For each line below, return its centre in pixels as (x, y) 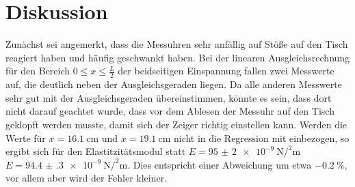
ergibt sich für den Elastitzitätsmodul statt (96, 151)
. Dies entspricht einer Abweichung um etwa (220, 164)
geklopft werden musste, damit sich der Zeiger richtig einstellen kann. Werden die (176, 124)
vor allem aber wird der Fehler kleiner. (87, 178)
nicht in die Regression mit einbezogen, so (261, 138)
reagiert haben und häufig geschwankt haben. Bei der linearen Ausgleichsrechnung (178, 57)
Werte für (26, 138)
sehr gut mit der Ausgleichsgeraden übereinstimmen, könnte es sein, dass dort (169, 97)
